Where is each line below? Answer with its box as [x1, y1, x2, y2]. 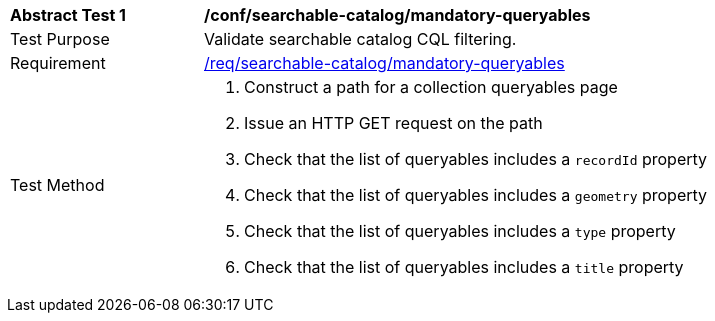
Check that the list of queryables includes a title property [244, 257, 684, 277]
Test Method [10, 175, 105, 195]
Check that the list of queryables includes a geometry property [244, 185, 708, 205]
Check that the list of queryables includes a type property [244, 221, 676, 241]
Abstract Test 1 [10, 5, 126, 25]
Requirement [10, 53, 106, 73]
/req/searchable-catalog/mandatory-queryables [204, 53, 565, 73]
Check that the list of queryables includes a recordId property [244, 149, 708, 169]
